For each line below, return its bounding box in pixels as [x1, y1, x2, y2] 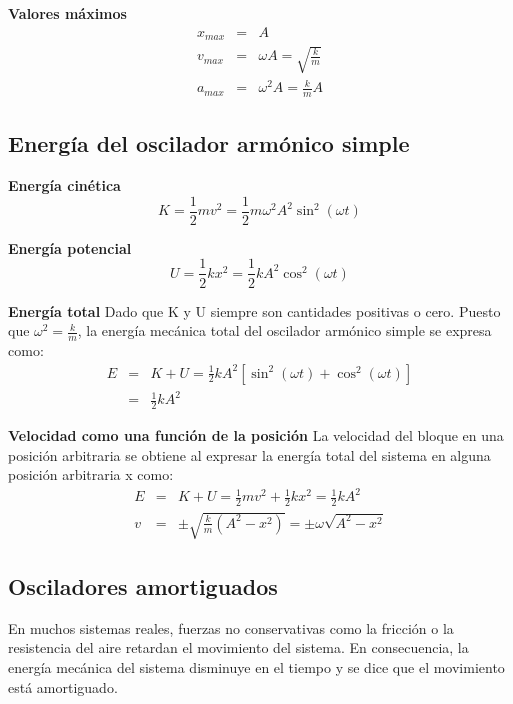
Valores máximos [8, 3, 127, 23]
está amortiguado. [8, 676, 118, 697]
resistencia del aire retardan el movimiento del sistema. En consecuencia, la [8, 637, 469, 658]
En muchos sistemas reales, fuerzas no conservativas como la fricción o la [8, 617, 454, 638]
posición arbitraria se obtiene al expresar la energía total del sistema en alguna [8, 444, 491, 465]
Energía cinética [8, 175, 121, 196]
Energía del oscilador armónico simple [8, 128, 410, 159]
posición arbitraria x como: [8, 464, 174, 485]
